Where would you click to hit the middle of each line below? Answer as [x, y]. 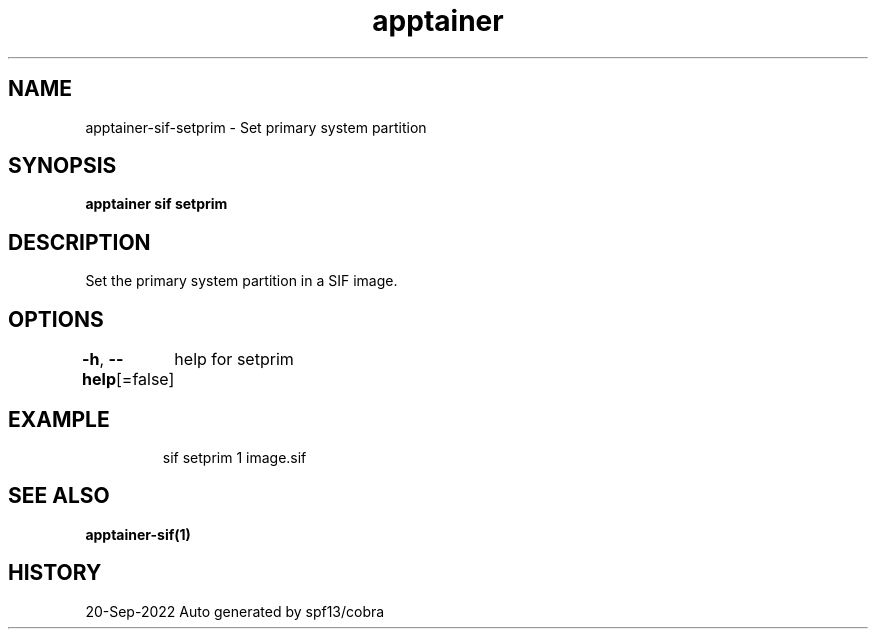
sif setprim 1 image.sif [234, 457]
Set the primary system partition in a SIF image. [241, 281]
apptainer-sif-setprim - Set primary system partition [256, 127]
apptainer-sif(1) [138, 534]
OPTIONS [56, 319]
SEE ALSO [59, 496]
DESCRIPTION [79, 242]
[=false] [145, 379]
